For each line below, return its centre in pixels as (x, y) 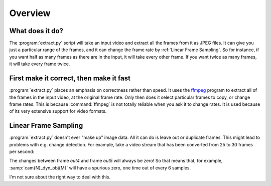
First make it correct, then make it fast (70, 78)
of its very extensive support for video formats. (58, 111)
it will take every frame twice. (40, 64)
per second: (22, 151)
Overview (30, 13)
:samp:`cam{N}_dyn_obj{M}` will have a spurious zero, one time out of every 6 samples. (100, 167)
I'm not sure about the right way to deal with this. (60, 177)
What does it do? (36, 31)
